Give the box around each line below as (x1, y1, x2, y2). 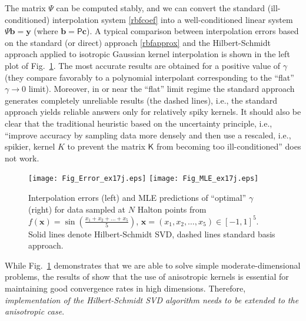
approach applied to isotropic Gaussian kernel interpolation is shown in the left (5, 48, 290, 60)
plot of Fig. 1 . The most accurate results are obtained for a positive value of (5, 59, 281, 71)
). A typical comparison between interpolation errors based (87, 25, 299, 37)
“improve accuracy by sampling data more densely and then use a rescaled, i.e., (5, 128, 291, 141)
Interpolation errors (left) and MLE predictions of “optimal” (28, 191, 247, 203)
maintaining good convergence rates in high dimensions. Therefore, (5, 282, 246, 294)
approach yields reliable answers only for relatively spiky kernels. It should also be (5, 105, 301, 118)
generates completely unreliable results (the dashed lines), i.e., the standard (5, 94, 278, 106)
